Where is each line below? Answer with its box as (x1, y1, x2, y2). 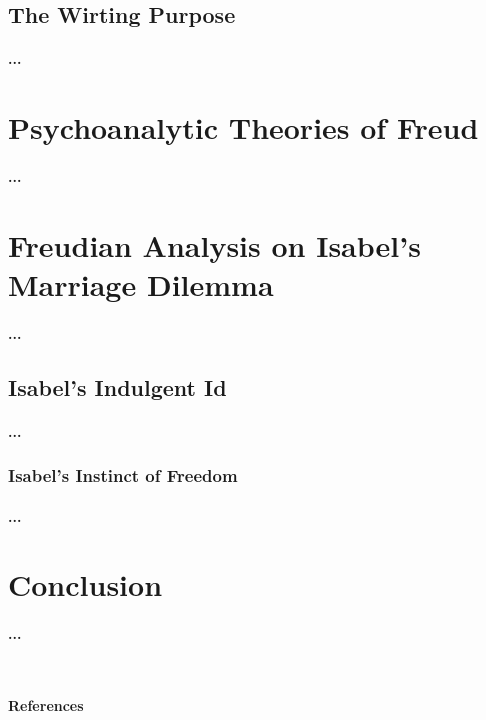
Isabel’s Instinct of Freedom (8, 463, 238, 488)
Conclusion (8, 564, 163, 605)
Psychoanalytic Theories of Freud (8, 107, 479, 148)
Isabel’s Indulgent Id (8, 371, 227, 402)
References (8, 695, 84, 716)
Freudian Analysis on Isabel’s (8, 224, 421, 265)
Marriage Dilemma (8, 263, 274, 304)
